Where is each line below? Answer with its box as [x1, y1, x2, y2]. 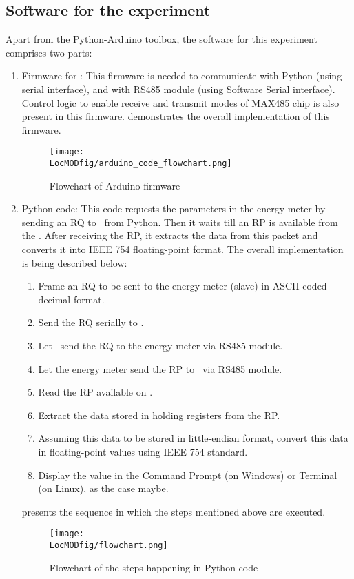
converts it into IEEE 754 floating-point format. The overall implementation [21, 242, 344, 256]
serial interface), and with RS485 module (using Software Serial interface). [21, 81, 335, 96]
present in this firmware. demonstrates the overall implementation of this [21, 109, 330, 123]
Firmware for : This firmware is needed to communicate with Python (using [21, 68, 342, 83]
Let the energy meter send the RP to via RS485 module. [38, 361, 282, 376]
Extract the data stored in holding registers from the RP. [38, 407, 280, 422]
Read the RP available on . [38, 385, 153, 399]
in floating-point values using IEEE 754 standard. [38, 444, 248, 458]
